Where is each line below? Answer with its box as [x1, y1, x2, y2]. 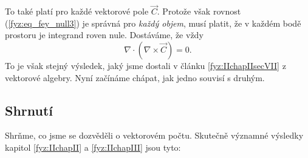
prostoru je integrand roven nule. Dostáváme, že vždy [5, 28, 204, 41]
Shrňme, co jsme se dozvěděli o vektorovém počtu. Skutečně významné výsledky [5, 129, 304, 142]
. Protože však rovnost [157, 5, 241, 18]
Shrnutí [5, 100, 53, 119]
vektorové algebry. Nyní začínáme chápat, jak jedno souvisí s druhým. [5, 71, 265, 84]
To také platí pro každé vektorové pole [5, 5, 149, 18]
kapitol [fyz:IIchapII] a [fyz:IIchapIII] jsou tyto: [5, 140, 181, 153]
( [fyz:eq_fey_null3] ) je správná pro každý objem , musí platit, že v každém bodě [5, 16, 301, 29]
